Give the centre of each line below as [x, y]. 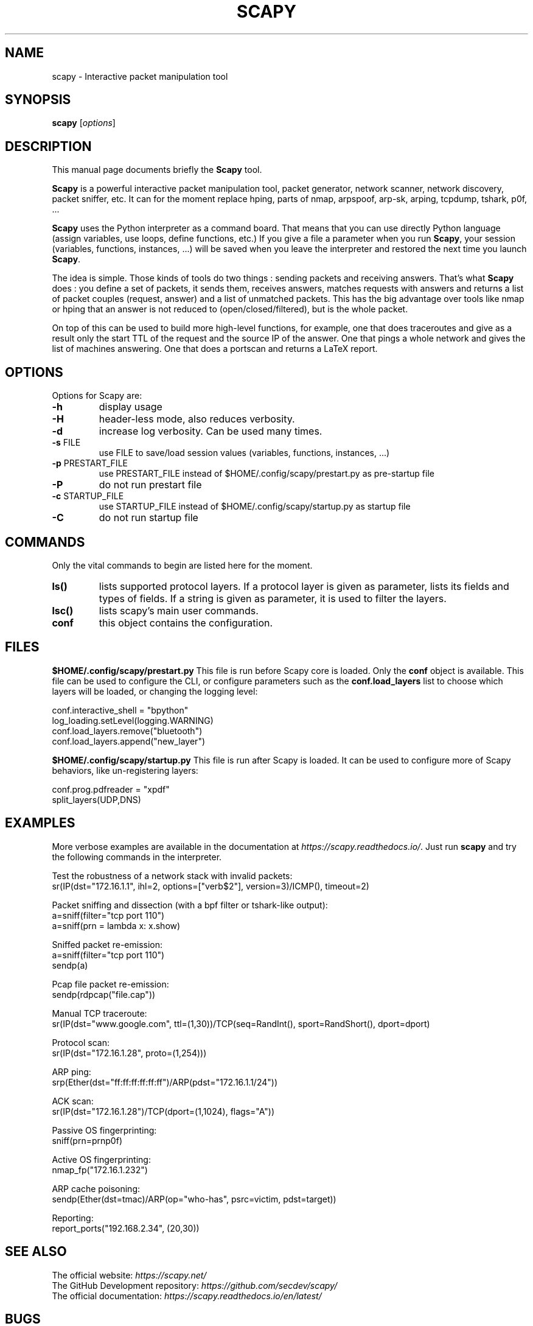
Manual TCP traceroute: [99, 1013]
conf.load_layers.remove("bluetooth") [127, 731]
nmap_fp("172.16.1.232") [100, 1170]
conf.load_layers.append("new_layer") [129, 741]
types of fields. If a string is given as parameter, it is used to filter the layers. [273, 598]
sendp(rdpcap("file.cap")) [104, 994]
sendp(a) [70, 965]
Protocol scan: [81, 1042]
